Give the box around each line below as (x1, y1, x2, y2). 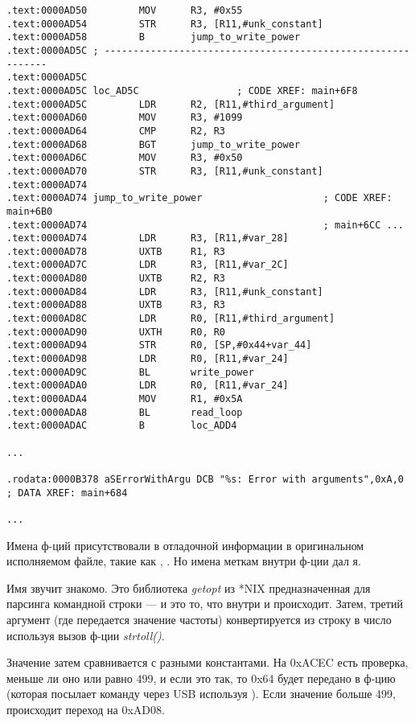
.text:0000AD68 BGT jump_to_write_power (6, 138, 301, 150)
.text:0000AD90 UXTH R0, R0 (6, 326, 226, 338)
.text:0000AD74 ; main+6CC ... (6, 219, 404, 231)
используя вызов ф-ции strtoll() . (6, 626, 165, 643)
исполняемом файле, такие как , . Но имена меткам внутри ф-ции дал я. (6, 553, 361, 569)
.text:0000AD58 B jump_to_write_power (6, 31, 301, 43)
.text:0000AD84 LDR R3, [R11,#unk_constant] (6, 286, 323, 298)
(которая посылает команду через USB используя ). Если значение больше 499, (6, 685, 396, 702)
